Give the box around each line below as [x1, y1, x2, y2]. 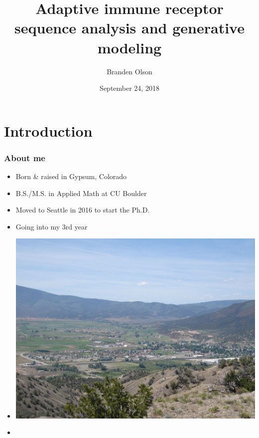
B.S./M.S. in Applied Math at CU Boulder [15, 188, 147, 198]
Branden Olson [107, 66, 152, 76]
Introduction [4, 120, 93, 141]
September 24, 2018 [100, 83, 159, 93]
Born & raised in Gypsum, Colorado [15, 171, 127, 182]
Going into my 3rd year [15, 221, 88, 231]
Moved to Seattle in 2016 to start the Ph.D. [15, 205, 150, 215]
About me [4, 151, 45, 164]
